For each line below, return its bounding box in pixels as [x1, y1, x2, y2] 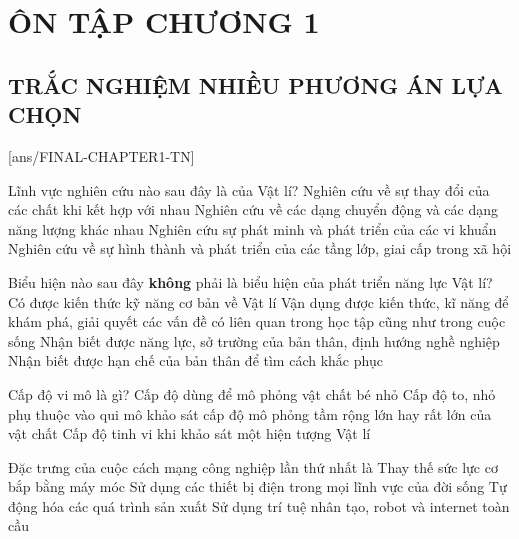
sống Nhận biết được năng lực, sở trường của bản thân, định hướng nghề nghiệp [8, 330, 500, 351]
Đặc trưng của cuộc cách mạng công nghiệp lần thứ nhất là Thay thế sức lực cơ [8, 456, 498, 477]
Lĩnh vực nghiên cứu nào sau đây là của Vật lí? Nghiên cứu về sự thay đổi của [8, 179, 490, 200]
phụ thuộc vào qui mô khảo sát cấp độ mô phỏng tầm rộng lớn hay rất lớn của [8, 403, 492, 424]
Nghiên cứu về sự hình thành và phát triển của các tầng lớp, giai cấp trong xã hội [8, 238, 512, 259]
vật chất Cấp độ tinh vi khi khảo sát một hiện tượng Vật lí [8, 423, 371, 444]
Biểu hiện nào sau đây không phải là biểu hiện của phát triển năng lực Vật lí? [8, 271, 493, 292]
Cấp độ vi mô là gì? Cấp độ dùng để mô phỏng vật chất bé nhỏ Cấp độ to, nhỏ [8, 383, 496, 404]
